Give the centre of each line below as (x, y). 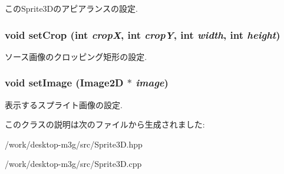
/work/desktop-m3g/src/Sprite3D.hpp (74, 144)
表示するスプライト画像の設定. (64, 104)
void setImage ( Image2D (64, 83)
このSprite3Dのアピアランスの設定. (71, 8)
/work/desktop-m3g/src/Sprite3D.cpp (73, 164)
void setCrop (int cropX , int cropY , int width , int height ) (143, 34)
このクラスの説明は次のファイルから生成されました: (105, 124)
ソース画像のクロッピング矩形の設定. (76, 56)
